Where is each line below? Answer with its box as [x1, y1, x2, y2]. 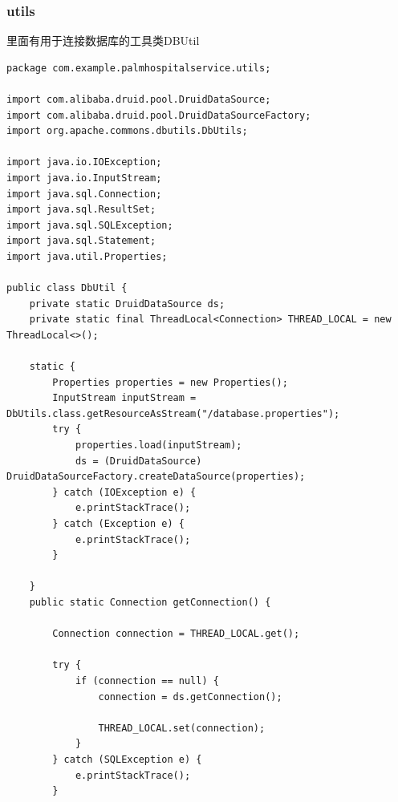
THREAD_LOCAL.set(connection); [98, 722, 266, 734]
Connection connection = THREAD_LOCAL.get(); [52, 628, 300, 640]
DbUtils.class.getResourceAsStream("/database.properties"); [6, 407, 340, 419]
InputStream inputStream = [52, 392, 197, 404]
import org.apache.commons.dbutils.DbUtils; [6, 125, 248, 137]
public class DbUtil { [6, 282, 128, 294]
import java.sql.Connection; [6, 188, 162, 200]
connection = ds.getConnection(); [98, 691, 282, 703]
